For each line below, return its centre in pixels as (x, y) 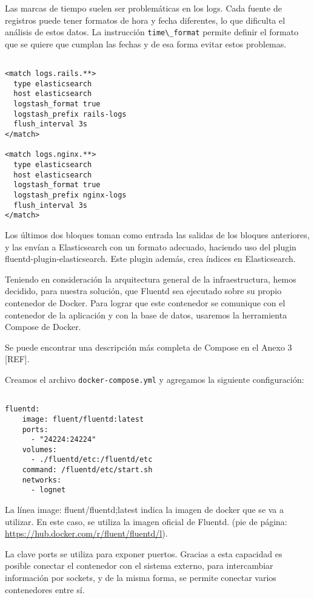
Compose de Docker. (43, 327)
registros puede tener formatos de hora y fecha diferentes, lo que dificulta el (145, 20)
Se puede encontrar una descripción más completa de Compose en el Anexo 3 (149, 347)
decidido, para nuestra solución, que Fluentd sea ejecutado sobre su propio (143, 291)
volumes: (39, 449)
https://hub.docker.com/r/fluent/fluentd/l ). (86, 533)
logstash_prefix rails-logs (70, 114)
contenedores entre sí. (45, 589)
